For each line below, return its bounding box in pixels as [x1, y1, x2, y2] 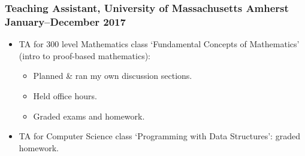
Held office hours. [33, 89, 97, 102]
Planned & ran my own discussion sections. [33, 69, 192, 82]
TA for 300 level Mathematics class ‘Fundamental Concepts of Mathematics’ [19, 38, 300, 50]
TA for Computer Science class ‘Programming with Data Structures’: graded [19, 130, 300, 142]
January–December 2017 [5, 14, 126, 29]
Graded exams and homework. [33, 109, 145, 122]
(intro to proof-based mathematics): [19, 49, 150, 62]
